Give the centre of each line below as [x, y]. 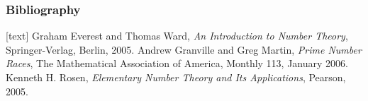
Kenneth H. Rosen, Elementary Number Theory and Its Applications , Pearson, [176, 77]
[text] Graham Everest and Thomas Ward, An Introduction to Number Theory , [177, 36]
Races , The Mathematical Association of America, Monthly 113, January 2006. [177, 63]
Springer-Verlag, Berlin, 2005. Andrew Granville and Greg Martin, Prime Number [184, 49]
